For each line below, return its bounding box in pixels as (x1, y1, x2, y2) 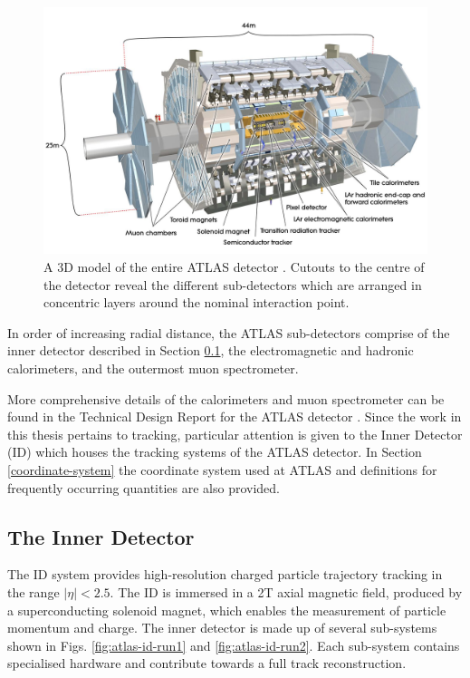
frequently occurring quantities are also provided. (7, 478, 280, 497)
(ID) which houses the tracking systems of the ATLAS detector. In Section (7, 442, 422, 461)
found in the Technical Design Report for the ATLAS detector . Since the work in (7, 407, 462, 426)
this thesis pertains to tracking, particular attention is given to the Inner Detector (7, 424, 463, 443)
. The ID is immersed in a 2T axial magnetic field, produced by (110, 582, 463, 601)
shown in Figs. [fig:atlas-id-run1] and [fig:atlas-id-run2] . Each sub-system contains (7, 635, 460, 654)
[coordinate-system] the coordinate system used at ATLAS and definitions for (7, 460, 437, 479)
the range (7, 582, 60, 601)
